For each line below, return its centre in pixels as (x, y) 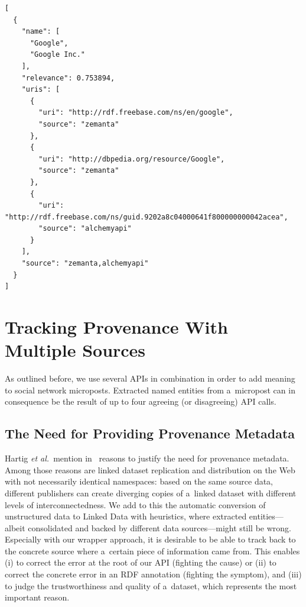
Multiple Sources (75, 350)
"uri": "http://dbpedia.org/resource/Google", (132, 159)
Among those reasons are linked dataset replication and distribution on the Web (150, 469)
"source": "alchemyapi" (85, 229)
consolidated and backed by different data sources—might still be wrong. (159, 527)
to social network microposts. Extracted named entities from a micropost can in (150, 390)
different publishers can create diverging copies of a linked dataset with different (151, 493)
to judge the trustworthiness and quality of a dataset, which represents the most (151, 585)
